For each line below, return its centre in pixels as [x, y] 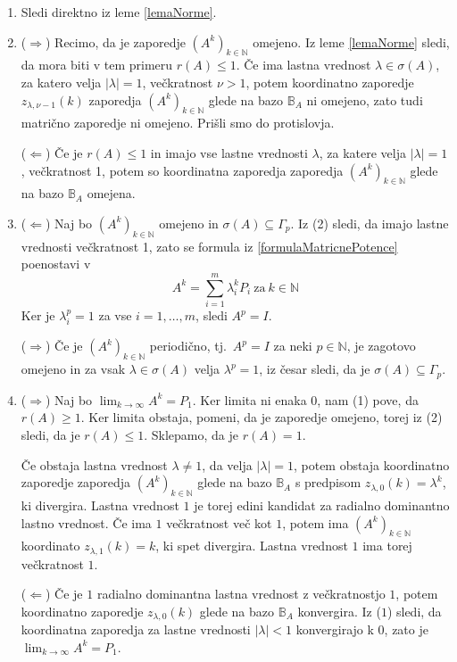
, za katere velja [362, 152]
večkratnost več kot [219, 522]
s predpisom [328, 482]
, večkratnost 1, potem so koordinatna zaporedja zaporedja [182, 170]
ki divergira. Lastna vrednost [100, 505]
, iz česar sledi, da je [315, 369]
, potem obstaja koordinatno [371, 464]
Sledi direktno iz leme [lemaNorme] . [119, 12]
